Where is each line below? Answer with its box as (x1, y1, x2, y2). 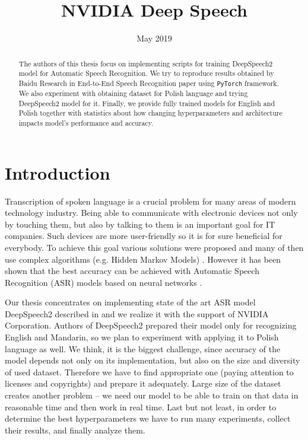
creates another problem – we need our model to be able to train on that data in (5, 389, 299, 401)
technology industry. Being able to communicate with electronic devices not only (5, 206, 298, 219)
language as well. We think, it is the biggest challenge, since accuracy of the (5, 342, 281, 355)
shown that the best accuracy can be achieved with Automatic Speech (5, 264, 260, 277)
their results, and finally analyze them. (5, 423, 145, 436)
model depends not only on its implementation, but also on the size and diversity (5, 354, 300, 366)
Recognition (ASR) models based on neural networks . (5, 276, 202, 288)
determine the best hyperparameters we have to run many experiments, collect (5, 412, 291, 425)
